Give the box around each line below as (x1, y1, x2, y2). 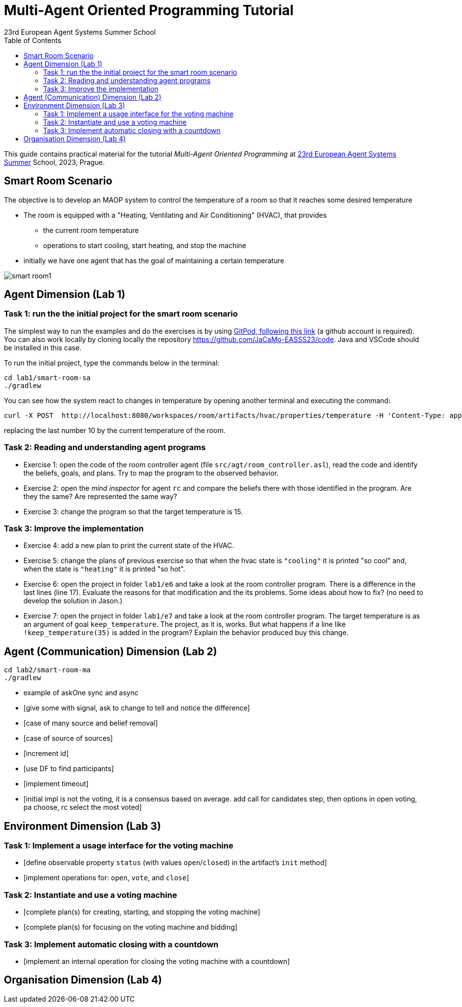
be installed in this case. (4, 343, 82, 352)
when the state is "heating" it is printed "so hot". (23, 565, 185, 573)
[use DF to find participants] (23, 764, 114, 773)
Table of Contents (4, 36, 62, 45)
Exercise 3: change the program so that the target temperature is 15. (23, 507, 243, 516)
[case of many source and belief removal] (23, 719, 158, 728)
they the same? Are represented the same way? (23, 492, 177, 501)
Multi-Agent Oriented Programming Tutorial (4, 2, 294, 19)
